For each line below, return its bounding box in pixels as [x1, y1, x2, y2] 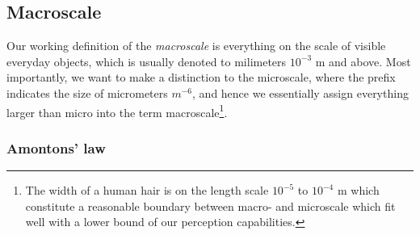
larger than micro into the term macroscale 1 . [6, 101, 228, 120]
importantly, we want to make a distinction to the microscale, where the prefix [6, 69, 396, 86]
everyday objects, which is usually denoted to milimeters [6, 52, 287, 69]
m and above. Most [315, 52, 411, 69]
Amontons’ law [6, 137, 106, 157]
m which [337, 182, 380, 199]
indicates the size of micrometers [6, 84, 168, 101]
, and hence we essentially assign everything [192, 84, 409, 101]
